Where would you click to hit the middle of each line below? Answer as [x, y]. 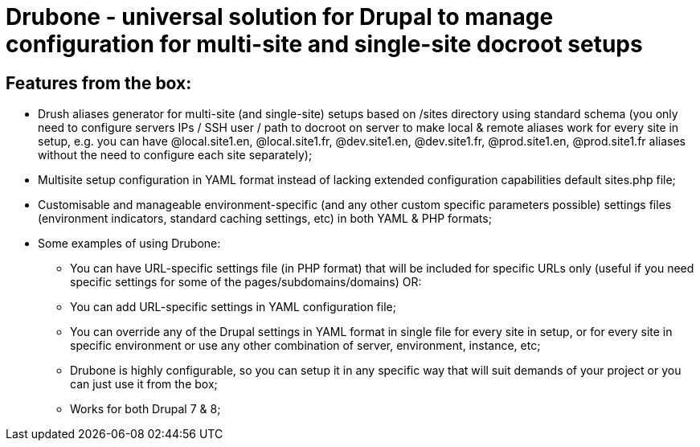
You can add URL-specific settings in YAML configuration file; [233, 307]
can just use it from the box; [144, 384]
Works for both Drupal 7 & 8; [145, 409]
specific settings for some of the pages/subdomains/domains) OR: [246, 282]
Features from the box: [99, 83]
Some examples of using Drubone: [129, 244]
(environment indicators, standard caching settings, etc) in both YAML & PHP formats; [265, 219]
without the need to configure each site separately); [175, 155]
